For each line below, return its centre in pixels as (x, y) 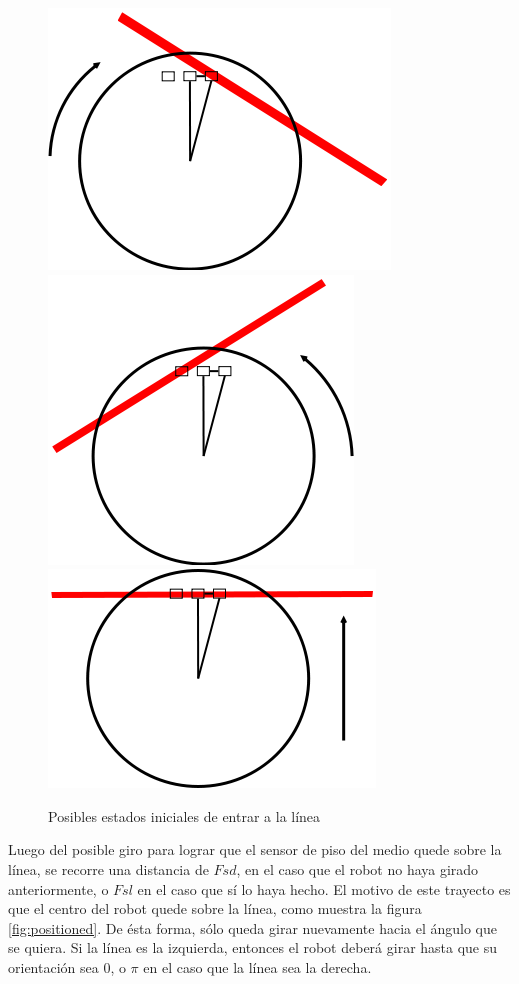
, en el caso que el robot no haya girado (357, 868)
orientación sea (53, 966)
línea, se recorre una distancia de (108, 868)
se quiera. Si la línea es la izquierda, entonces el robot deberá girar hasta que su (253, 947)
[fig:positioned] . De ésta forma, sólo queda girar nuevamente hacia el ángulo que (252, 927)
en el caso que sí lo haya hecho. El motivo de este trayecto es (324, 888)
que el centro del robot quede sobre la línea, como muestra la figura (215, 908)
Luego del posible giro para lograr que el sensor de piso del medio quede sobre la (255, 849)
